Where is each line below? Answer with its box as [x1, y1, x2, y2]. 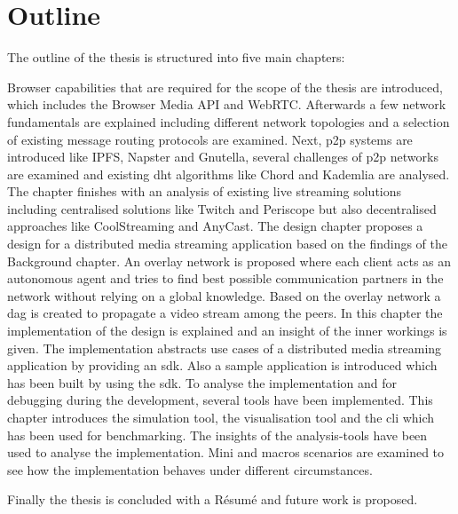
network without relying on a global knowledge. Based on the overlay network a [7, 286, 441, 304]
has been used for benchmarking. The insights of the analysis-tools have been [7, 425, 428, 444]
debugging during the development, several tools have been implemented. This [7, 391, 433, 409]
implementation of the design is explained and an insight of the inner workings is [7, 321, 447, 340]
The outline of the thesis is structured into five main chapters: [7, 48, 345, 67]
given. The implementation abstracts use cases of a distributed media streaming [7, 338, 442, 357]
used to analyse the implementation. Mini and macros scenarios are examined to [7, 443, 445, 462]
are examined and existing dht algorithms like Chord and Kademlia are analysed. [7, 164, 450, 183]
